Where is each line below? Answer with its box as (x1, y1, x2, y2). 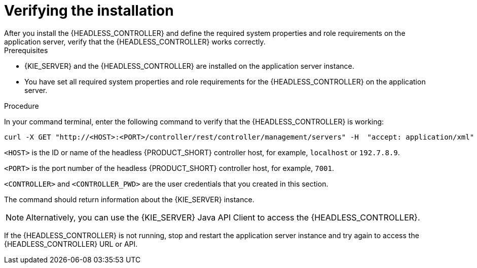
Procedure (4, 101, 39, 110)
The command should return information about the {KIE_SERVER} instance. (4, 195, 254, 204)
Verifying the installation (4, 2, 174, 19)
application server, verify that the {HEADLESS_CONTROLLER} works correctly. (4, 37, 266, 46)
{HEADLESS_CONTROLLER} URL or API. (4, 239, 138, 248)
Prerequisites (4, 46, 48, 55)
